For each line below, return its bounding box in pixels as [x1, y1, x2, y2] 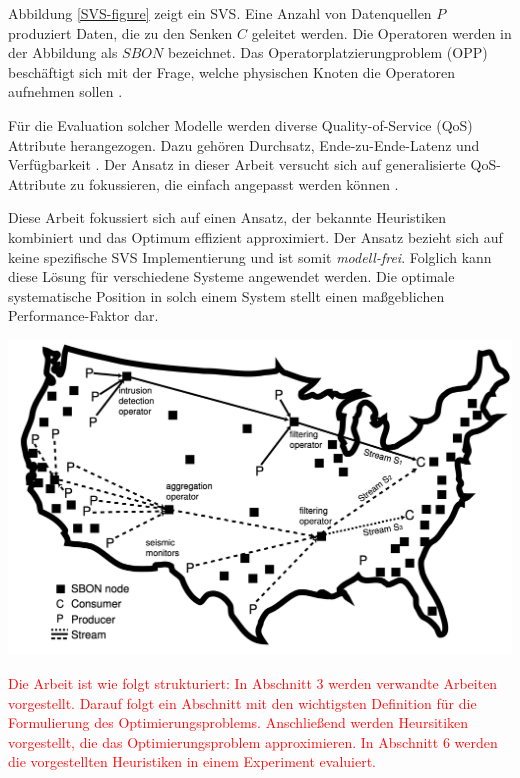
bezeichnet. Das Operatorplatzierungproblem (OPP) [167, 42, 488, 63]
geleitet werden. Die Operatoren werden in [251, 22, 512, 43]
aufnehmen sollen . [8, 81, 123, 102]
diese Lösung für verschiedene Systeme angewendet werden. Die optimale [8, 266, 455, 287]
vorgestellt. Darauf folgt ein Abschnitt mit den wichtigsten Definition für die [8, 692, 477, 713]
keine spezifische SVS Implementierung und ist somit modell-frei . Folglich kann [8, 246, 492, 267]
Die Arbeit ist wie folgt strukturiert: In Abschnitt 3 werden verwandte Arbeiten [8, 672, 498, 693]
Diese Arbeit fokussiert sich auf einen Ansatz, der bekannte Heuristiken [8, 207, 446, 228]
